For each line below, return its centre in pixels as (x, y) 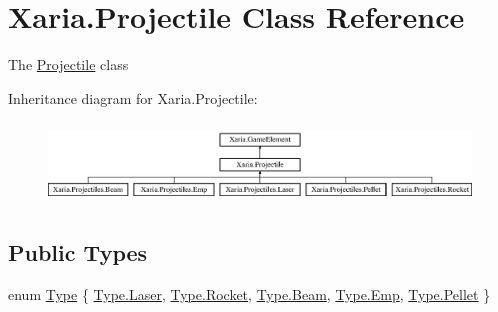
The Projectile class (68, 64)
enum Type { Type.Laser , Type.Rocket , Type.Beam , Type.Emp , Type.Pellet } (249, 293)
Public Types (78, 251)
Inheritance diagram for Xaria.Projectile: (133, 97)
